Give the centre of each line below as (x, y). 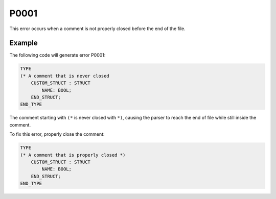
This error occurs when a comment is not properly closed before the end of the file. (98, 29)
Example (24, 43)
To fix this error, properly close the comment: (57, 134)
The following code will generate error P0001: (57, 55)
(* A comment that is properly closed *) (73, 155)
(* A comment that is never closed (65, 76)
